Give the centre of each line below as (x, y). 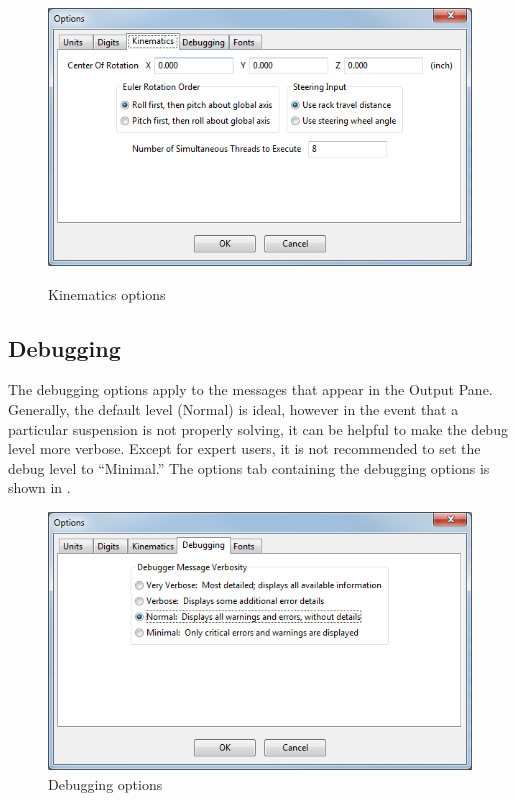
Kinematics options (107, 293)
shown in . (39, 487)
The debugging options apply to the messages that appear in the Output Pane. (250, 389)
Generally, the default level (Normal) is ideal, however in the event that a (233, 408)
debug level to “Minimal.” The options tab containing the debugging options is (249, 467)
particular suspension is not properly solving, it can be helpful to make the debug (258, 428)
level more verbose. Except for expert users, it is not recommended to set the (244, 448)
